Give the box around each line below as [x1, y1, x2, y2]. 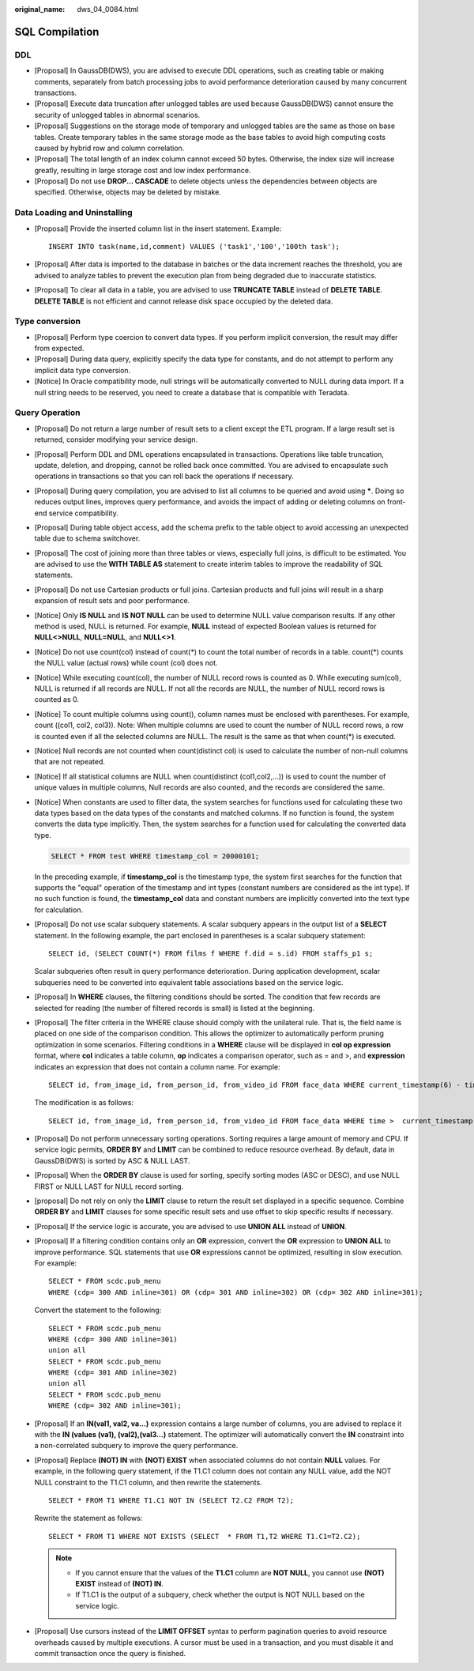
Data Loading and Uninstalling [14, 207, 134, 218]
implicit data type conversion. [34, 365, 131, 375]
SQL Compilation [14, 25, 100, 39]
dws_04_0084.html [77, 5, 139, 13]
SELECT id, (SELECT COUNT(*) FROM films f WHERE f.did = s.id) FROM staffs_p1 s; [48, 949, 374, 958]
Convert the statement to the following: [34, 1305, 162, 1315]
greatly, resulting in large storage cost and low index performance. [34, 165, 251, 175]
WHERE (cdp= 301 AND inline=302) [48, 1368, 178, 1377]
